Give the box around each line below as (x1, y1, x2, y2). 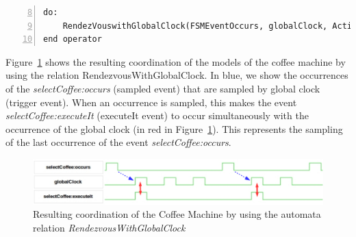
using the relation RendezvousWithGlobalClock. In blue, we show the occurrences (5, 68, 348, 82)
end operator (43, 34, 102, 45)
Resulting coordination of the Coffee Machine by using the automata (33, 207, 321, 221)
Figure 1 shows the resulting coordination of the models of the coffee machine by (5, 54, 346, 68)
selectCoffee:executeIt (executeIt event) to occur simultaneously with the (5, 108, 309, 123)
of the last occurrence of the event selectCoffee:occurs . (5, 135, 231, 149)
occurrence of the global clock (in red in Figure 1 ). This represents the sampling (5, 121, 343, 136)
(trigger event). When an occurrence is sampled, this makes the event (5, 95, 297, 109)
